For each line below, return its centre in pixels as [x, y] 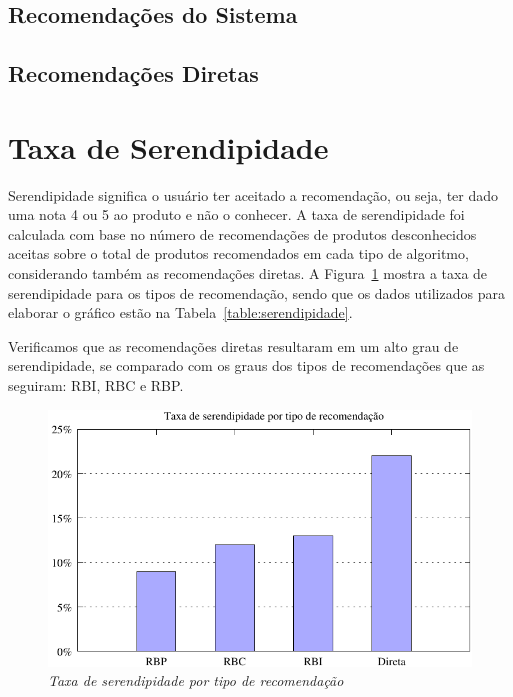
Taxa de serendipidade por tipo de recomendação [196, 680]
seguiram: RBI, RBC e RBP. [96, 385]
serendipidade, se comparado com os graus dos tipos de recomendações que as [246, 365]
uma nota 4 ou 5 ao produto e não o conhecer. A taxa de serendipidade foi [236, 214]
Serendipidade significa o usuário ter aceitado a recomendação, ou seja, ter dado [253, 194]
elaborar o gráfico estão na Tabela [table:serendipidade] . [180, 312]
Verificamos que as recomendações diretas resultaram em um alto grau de [233, 345]
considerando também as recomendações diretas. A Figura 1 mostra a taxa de [248, 273]
